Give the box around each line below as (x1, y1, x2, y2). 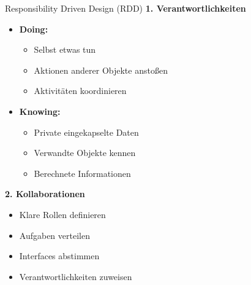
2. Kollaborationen (5, 187, 85, 200)
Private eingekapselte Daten (34, 125, 139, 138)
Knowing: (19, 104, 61, 117)
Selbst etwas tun (34, 43, 96, 56)
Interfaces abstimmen (19, 249, 100, 262)
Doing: (19, 22, 48, 35)
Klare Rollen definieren (19, 208, 106, 221)
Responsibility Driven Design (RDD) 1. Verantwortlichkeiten (5, 2, 246, 14)
